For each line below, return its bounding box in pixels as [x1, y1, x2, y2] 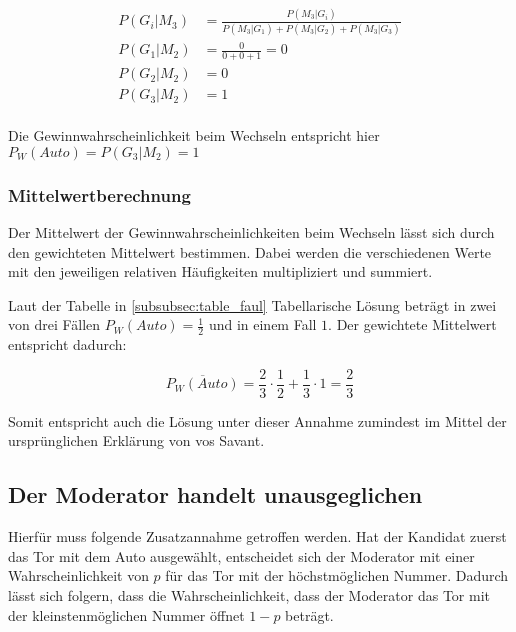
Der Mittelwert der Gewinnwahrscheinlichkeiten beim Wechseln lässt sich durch [8, 221, 495, 242]
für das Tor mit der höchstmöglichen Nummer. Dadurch [165, 565, 509, 586]
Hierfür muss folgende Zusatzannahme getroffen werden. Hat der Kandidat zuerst [8, 526, 507, 547]
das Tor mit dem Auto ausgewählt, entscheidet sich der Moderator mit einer [8, 545, 475, 566]
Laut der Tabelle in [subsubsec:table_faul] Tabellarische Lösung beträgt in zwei [8, 294, 497, 315]
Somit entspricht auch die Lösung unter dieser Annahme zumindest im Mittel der [8, 410, 507, 431]
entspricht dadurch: [8, 334, 127, 355]
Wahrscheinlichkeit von [8, 565, 149, 586]
